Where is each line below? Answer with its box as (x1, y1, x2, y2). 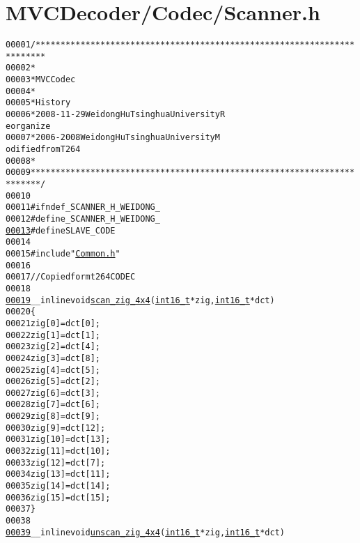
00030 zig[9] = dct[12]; (6, 422, 106, 433)
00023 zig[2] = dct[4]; (6, 342, 101, 352)
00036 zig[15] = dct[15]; (6, 492, 111, 503)
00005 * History (6, 98, 71, 108)
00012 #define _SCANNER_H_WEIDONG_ (6, 213, 160, 224)
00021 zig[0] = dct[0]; (6, 318, 101, 328)
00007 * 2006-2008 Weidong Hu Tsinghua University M (6, 132, 220, 143)
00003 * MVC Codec (6, 75, 76, 85)
